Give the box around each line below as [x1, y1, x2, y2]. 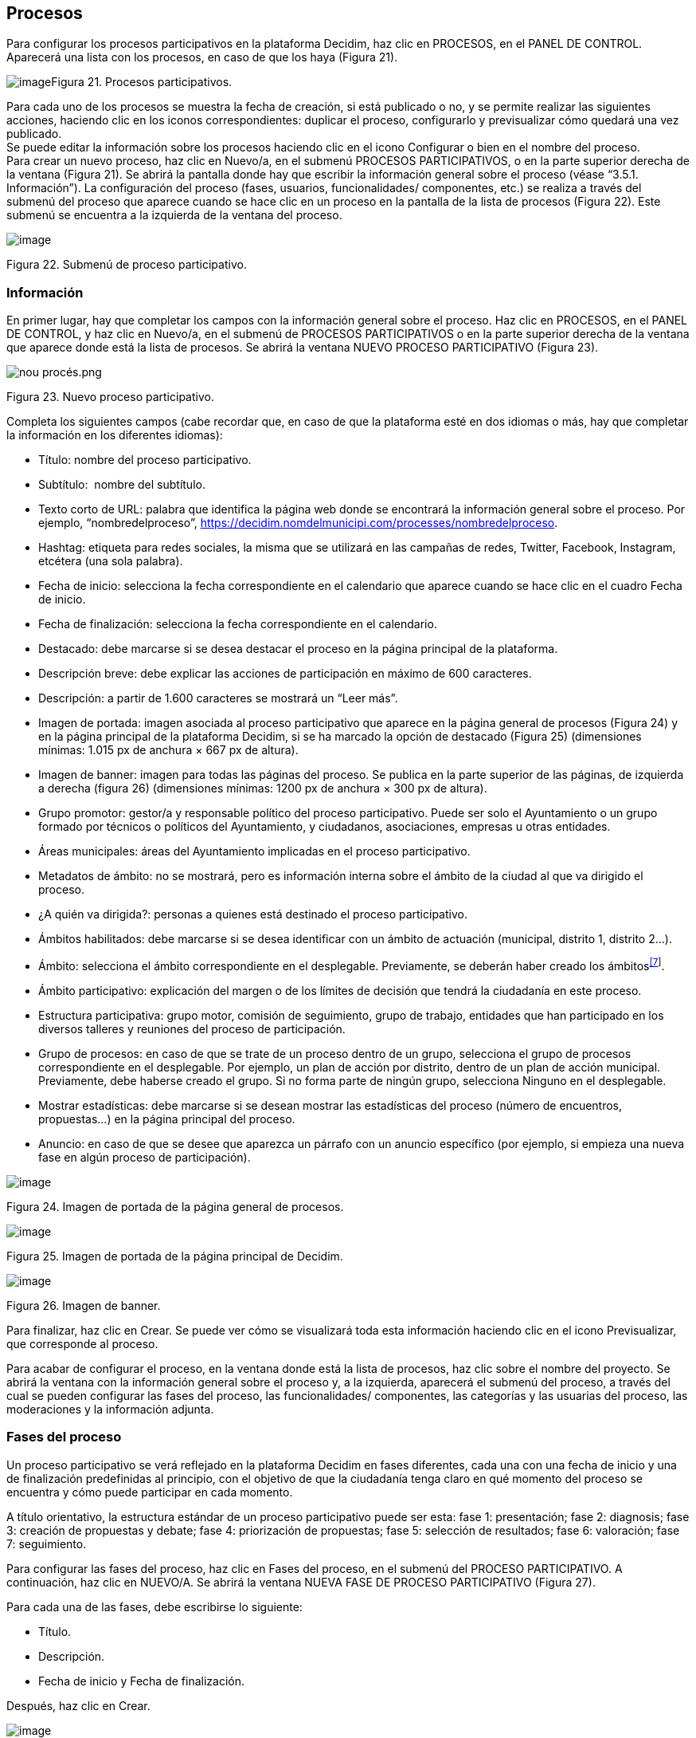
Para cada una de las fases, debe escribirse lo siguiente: [6, 1599, 303, 1614]
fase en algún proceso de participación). [38, 1150, 251, 1164]
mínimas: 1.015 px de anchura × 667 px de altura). [38, 743, 299, 757]
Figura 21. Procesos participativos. [51, 75, 233, 89]
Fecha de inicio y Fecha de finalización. [38, 1673, 244, 1688]
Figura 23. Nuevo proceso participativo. [6, 390, 214, 404]
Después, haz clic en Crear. [6, 1698, 151, 1712]
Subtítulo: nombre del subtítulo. [38, 478, 205, 492]
